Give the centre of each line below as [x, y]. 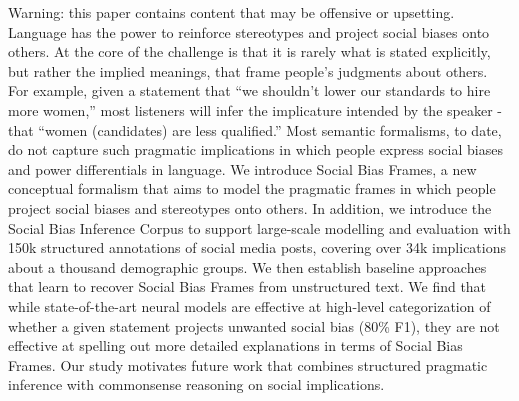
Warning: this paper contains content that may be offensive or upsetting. [231, 12]
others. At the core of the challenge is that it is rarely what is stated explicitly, [249, 51]
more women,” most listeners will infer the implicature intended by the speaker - [255, 109]
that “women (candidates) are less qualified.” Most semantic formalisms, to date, [255, 129]
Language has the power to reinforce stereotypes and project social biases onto [249, 31]
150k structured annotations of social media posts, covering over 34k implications [257, 247]
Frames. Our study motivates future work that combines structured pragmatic [248, 364]
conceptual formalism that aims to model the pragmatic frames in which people [252, 188]
